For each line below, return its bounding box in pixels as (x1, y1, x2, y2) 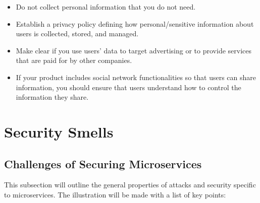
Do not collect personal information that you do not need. (16, 2, 196, 12)
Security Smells (4, 121, 114, 142)
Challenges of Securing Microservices (4, 156, 202, 171)
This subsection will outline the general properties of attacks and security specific (4, 179, 256, 190)
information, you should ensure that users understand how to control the (16, 82, 241, 92)
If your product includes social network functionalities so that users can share (16, 72, 256, 82)
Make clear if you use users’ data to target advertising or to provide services (16, 45, 251, 55)
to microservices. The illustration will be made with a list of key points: (4, 189, 226, 199)
